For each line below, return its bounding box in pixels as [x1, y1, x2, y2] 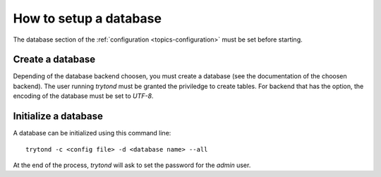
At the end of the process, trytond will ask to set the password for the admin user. [13, 161, 251, 169]
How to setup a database [13, 11, 162, 26]
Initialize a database [13, 110, 104, 123]
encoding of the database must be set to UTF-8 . [13, 92, 154, 100]
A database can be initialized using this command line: [13, 129, 171, 138]
